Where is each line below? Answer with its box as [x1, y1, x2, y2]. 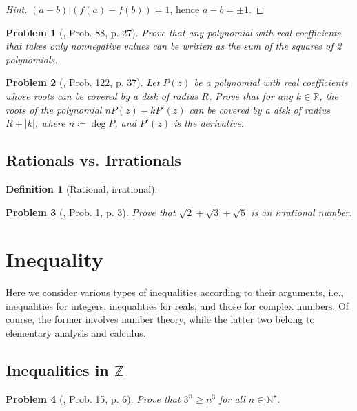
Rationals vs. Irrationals [6, 149, 181, 171]
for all [219, 391, 245, 405]
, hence [170, 2, 200, 16]
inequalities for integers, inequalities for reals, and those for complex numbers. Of [6, 298, 349, 313]
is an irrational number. [251, 204, 352, 219]
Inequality [6, 245, 103, 273]
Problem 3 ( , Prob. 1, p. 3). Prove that [6, 204, 176, 219]
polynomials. [6, 52, 58, 66]
